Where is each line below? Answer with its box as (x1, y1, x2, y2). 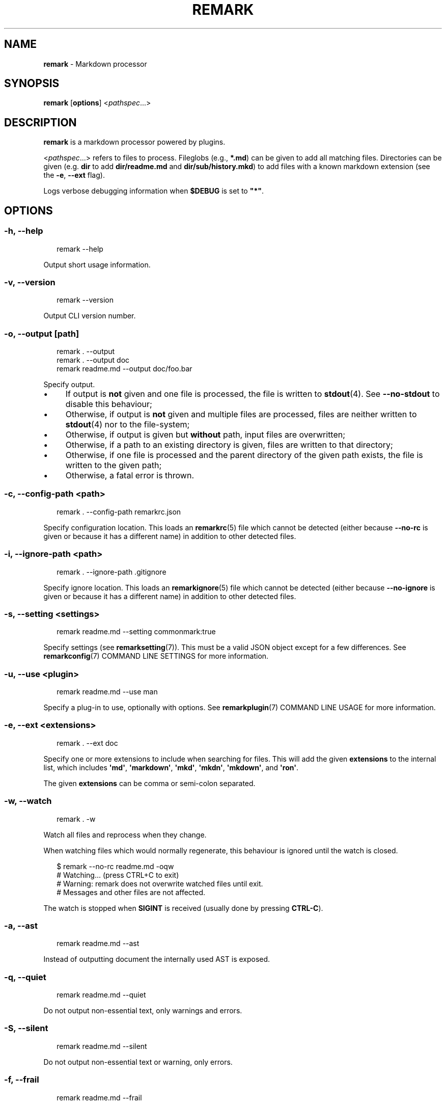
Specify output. (43, 380, 95, 389)
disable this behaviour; (65, 399, 152, 409)
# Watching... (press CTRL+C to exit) (57, 870, 179, 879)
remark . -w (57, 814, 96, 823)
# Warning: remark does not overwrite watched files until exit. (57, 879, 263, 888)
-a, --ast (4, 920, 38, 931)
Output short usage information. (43, 260, 151, 269)
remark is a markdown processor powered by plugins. (43, 138, 226, 147)
